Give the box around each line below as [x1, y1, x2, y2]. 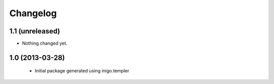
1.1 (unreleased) [9, 27, 60, 35]
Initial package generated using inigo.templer [35, 68, 129, 74]
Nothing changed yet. [22, 40, 68, 47]
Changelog [9, 8, 57, 19]
